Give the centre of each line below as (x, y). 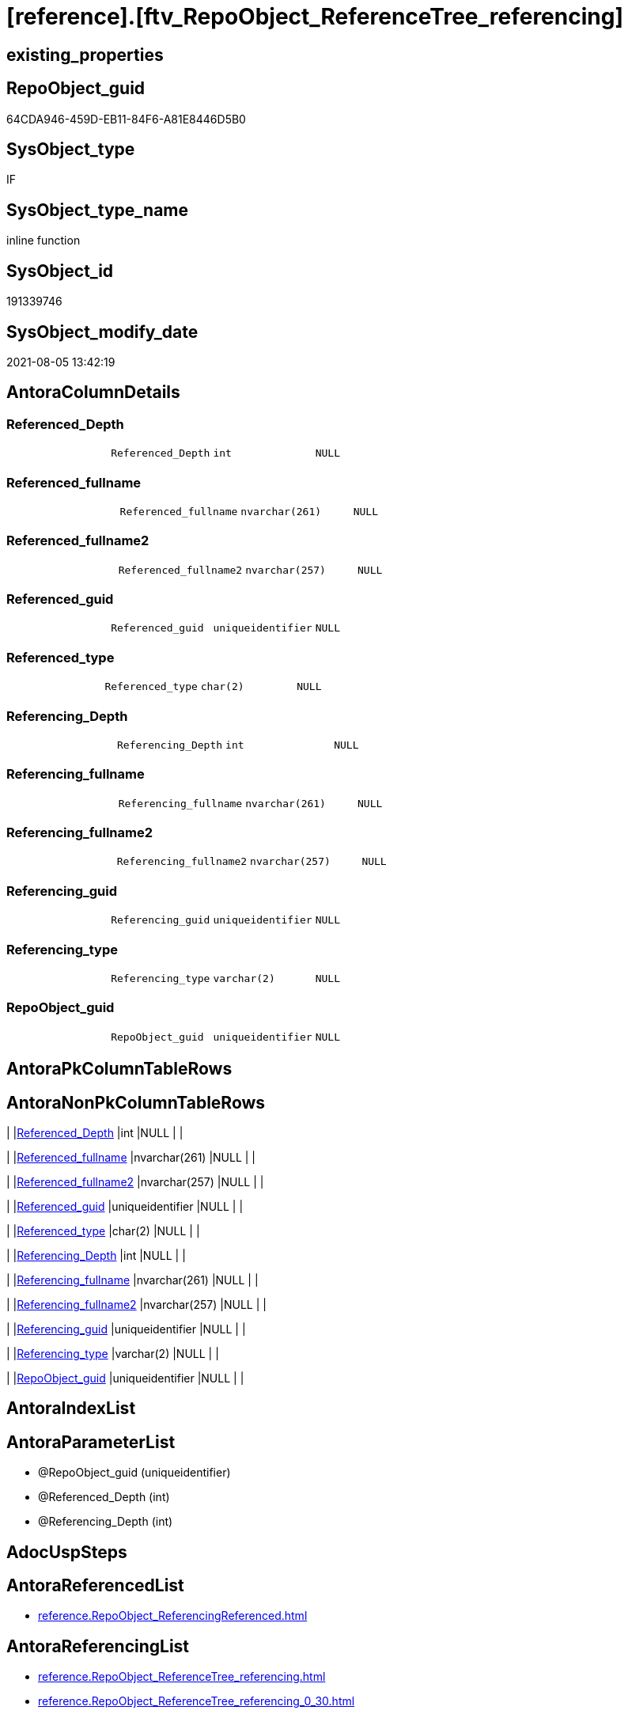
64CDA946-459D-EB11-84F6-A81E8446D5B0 (126, 119)
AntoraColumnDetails (93, 392)
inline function (44, 241)
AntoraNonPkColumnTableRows (136, 1102)
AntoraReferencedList (95, 1586)
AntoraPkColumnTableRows (119, 1069)
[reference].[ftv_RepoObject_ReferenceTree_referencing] (315, 17)
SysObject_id (60, 271)
